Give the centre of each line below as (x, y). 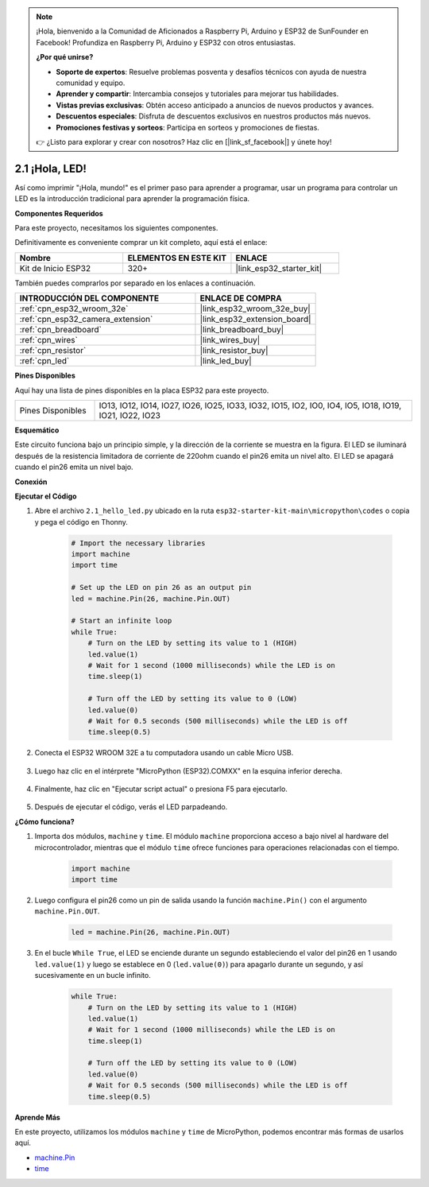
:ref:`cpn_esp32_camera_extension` (86, 320)
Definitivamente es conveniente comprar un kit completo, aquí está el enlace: (141, 242)
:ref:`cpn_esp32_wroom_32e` (74, 308)
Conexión (31, 482)
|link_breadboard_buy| (242, 330)
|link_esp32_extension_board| (255, 320)
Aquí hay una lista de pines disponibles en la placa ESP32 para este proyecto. (142, 390)
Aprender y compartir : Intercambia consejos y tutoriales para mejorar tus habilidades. (197, 94)
